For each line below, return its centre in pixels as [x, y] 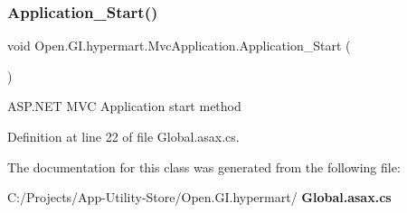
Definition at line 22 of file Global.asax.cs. [123, 136]
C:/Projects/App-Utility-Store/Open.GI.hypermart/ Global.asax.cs [199, 197]
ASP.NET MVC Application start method [124, 106]
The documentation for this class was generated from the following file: [204, 167]
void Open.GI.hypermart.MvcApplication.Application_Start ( [179, 46]
